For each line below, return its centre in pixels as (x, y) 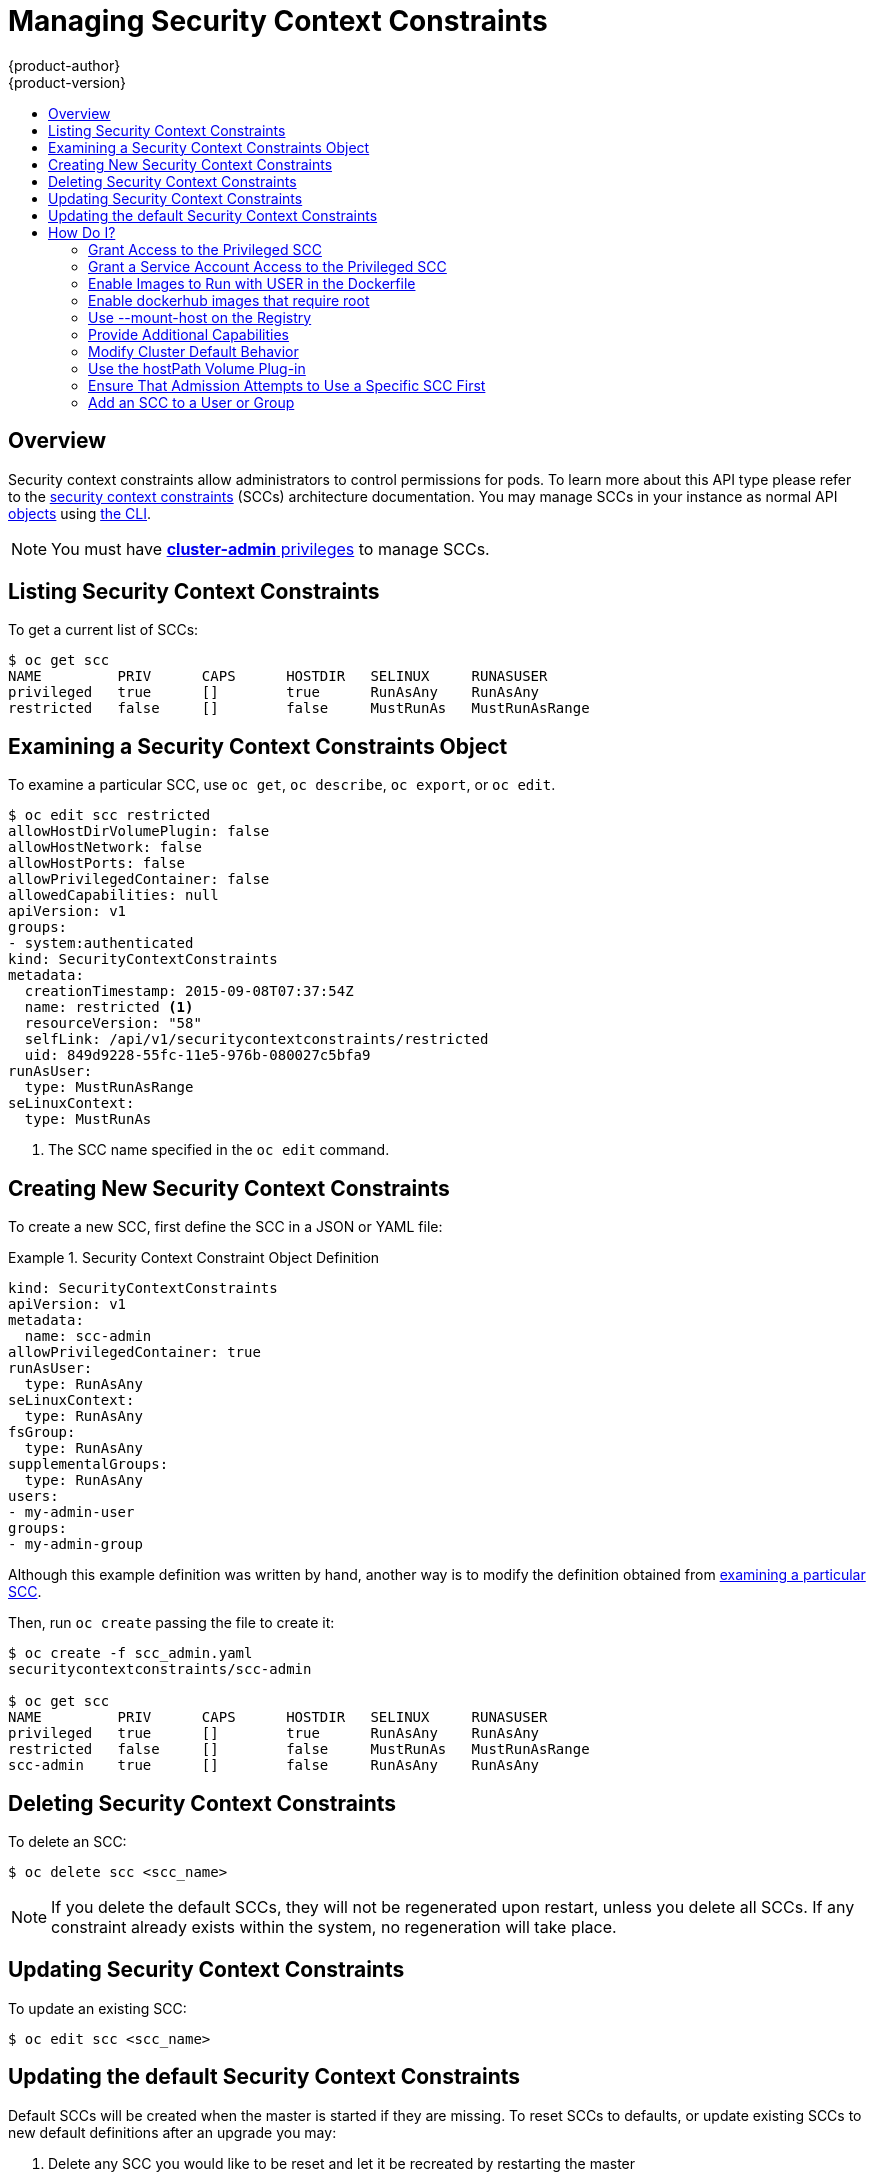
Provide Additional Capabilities (188, 334)
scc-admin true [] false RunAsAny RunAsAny (274, 1765)
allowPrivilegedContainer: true (134, 1352)
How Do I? (82, 232)
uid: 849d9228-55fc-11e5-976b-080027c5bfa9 (197, 1055)
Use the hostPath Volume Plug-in (197, 368)
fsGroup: (42, 1432)
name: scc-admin (88, 1336)
